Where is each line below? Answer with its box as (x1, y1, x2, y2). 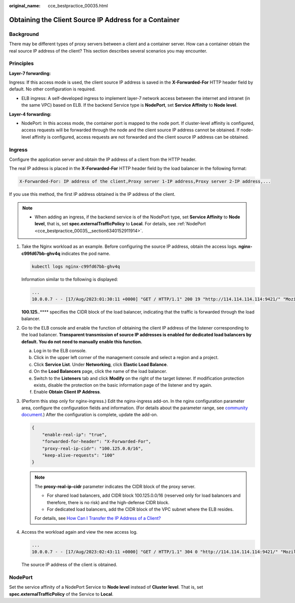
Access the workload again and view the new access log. (21, 529, 138, 535)
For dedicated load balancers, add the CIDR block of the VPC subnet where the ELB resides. (47, 506, 234, 512)
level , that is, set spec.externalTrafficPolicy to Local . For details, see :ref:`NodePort (34, 221, 206, 227)
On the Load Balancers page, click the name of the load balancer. (33, 368, 167, 374)
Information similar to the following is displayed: (21, 276, 118, 282)
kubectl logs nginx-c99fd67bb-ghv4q (31, 264, 120, 269)
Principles (9, 60, 34, 67)
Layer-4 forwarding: (9, 111, 52, 117)
